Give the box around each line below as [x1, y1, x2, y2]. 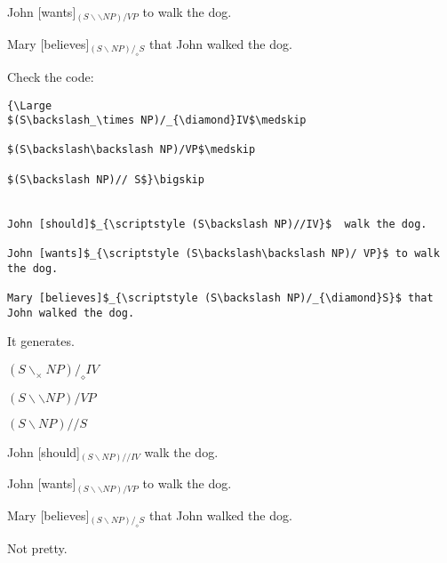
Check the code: [7, 67, 94, 85]
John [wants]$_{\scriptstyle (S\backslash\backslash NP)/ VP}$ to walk [7, 247, 440, 261]
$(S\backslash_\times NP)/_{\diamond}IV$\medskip [7, 114, 307, 127]
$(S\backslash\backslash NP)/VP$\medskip [7, 143, 256, 157]
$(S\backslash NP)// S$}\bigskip [7, 173, 204, 186]
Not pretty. [7, 539, 68, 558]
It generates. [7, 332, 75, 350]
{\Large [7, 99, 52, 112]
